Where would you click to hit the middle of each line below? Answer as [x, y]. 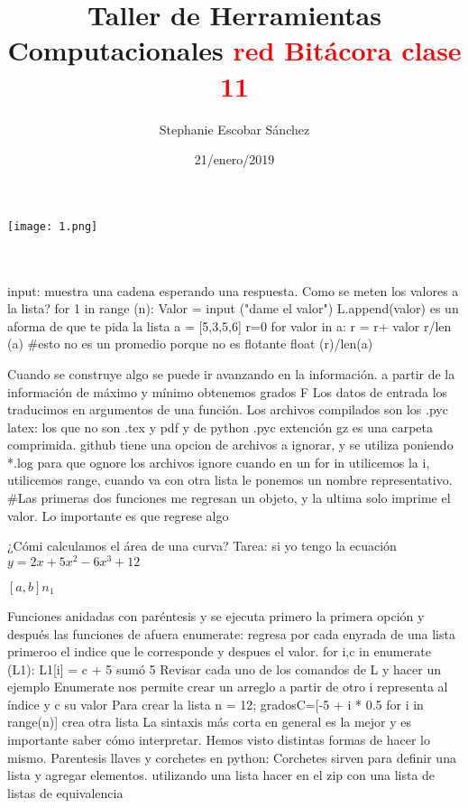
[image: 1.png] [53, 226]
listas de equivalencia [65, 792]
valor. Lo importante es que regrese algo [118, 515]
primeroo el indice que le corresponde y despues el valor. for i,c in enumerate [219, 651]
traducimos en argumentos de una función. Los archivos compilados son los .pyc [228, 409]
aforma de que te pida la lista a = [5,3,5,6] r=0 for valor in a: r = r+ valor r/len [229, 325]
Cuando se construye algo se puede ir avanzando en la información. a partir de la [231, 373]
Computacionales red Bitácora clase [234, 50]
